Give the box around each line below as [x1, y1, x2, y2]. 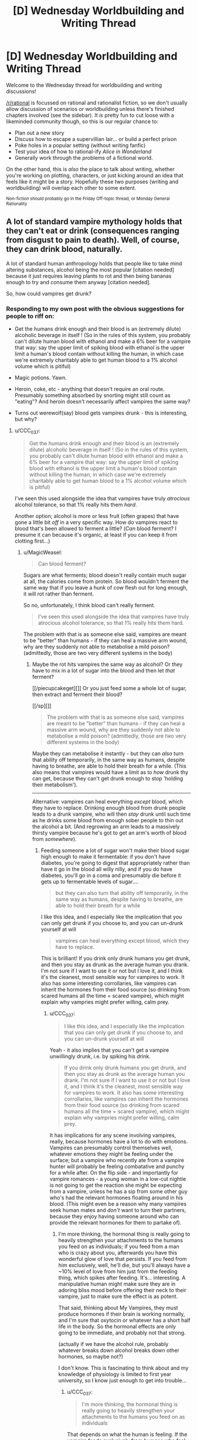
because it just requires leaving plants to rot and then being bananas [6, 272, 172, 280]
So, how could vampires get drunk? [6, 290, 92, 297]
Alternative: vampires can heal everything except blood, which [32, 798, 184, 805]
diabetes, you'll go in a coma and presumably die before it [40, 872, 181, 879]
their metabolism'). [32, 781, 78, 788]
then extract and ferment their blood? [32, 691, 123, 698]
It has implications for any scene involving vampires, [49, 1132, 176, 1139]
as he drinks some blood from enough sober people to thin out [32, 816, 184, 823]
